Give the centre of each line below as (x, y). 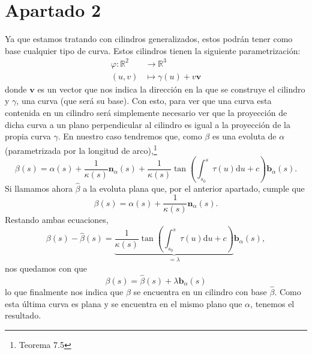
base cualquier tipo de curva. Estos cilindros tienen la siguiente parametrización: (153, 50)
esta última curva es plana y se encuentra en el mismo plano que (124, 303)
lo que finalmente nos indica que (64, 291)
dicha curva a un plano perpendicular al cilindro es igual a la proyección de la (148, 124)
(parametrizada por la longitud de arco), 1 (81, 149)
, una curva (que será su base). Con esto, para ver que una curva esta (144, 101)
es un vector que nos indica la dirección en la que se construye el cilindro (171, 89)
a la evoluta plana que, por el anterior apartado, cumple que (194, 188)
